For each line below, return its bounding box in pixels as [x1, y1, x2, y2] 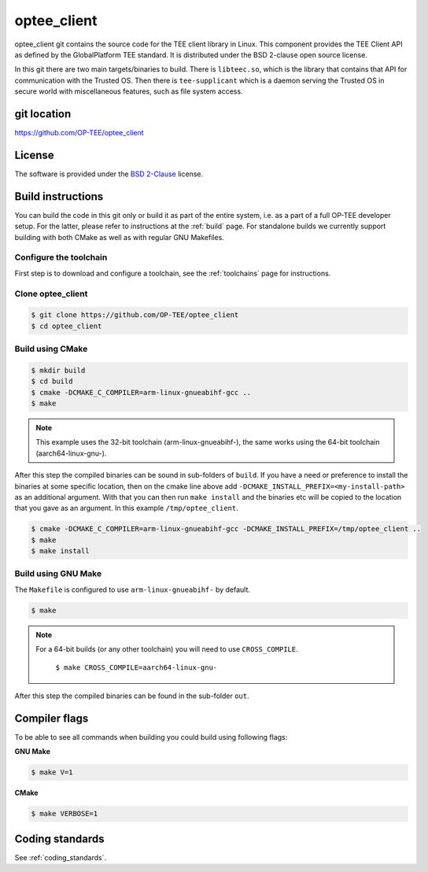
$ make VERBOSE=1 [31, 809, 98, 818]
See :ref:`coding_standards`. [14, 852, 106, 862]
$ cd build [31, 377, 73, 386]
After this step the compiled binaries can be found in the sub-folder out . [14, 691, 249, 700]
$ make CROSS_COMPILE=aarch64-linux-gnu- [55, 663, 218, 672]
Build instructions [14, 190, 104, 203]
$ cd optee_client [31, 321, 102, 331]
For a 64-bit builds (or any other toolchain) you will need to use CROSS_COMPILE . [35, 645, 298, 654]
